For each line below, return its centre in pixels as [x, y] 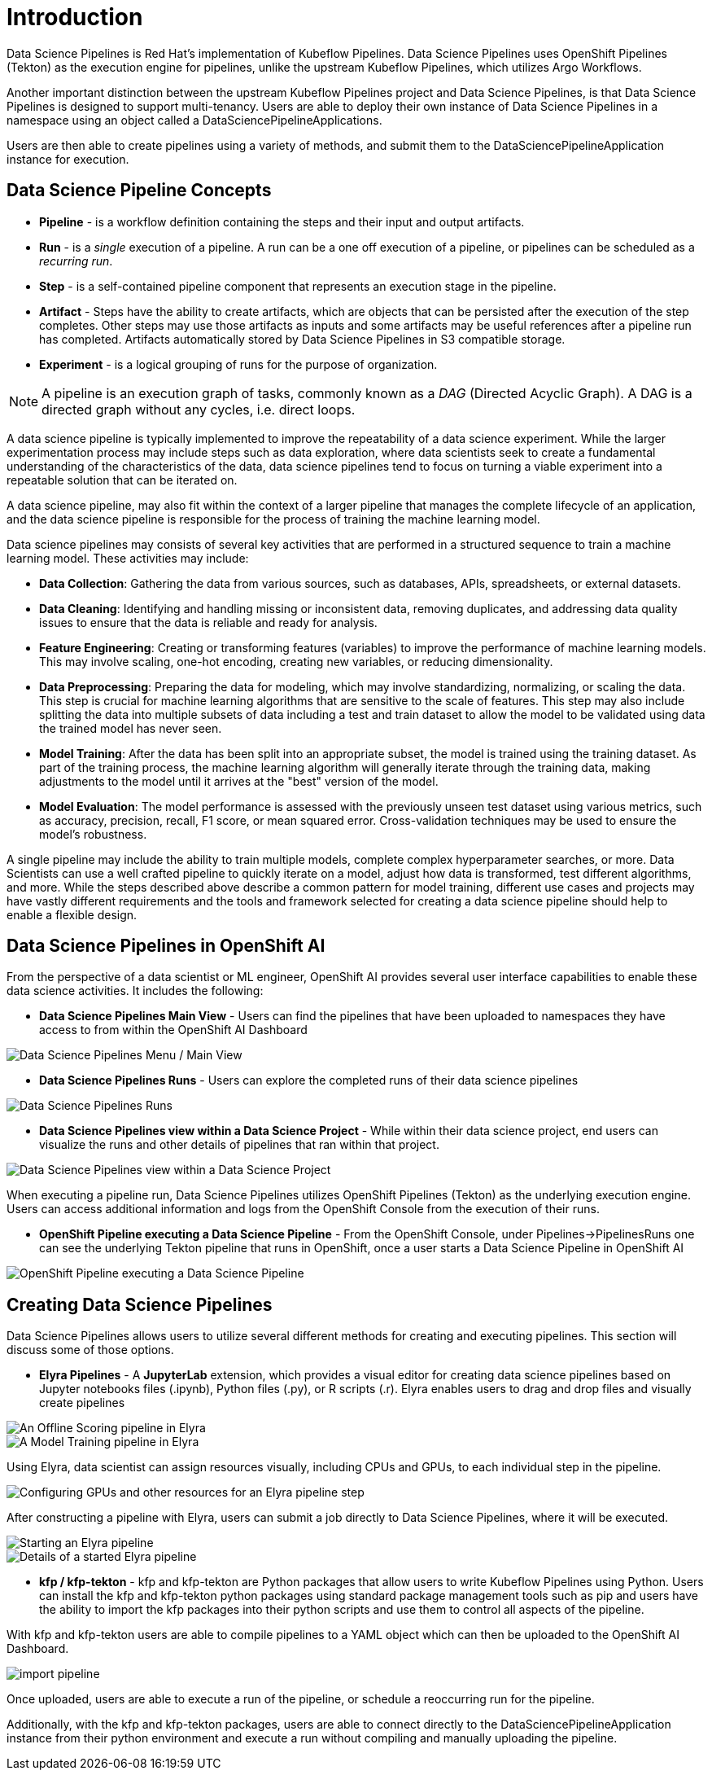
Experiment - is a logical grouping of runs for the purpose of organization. [238, 364]
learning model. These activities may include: [128, 558]
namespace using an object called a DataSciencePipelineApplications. [194, 120]
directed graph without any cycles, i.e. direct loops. [199, 409]
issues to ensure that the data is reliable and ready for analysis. [208, 622]
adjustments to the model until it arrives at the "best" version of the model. [239, 781]
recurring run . [76, 261]
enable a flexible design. [72, 914]
